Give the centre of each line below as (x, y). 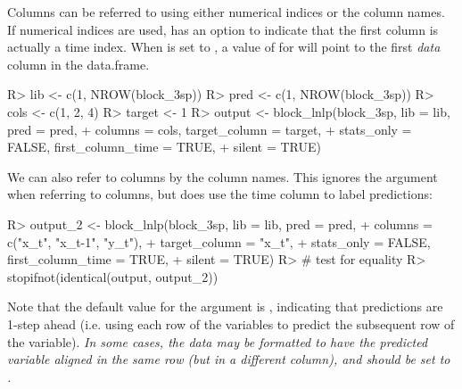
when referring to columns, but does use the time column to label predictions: (220, 194)
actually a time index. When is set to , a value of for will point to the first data (224, 47)
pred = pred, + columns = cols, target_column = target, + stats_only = (210, 129)
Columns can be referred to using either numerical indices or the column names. (226, 12)
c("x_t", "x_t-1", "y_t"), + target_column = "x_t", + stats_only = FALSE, (219, 241)
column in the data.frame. (78, 64)
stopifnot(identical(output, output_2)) (113, 276)
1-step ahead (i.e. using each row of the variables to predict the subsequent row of (231, 323)
